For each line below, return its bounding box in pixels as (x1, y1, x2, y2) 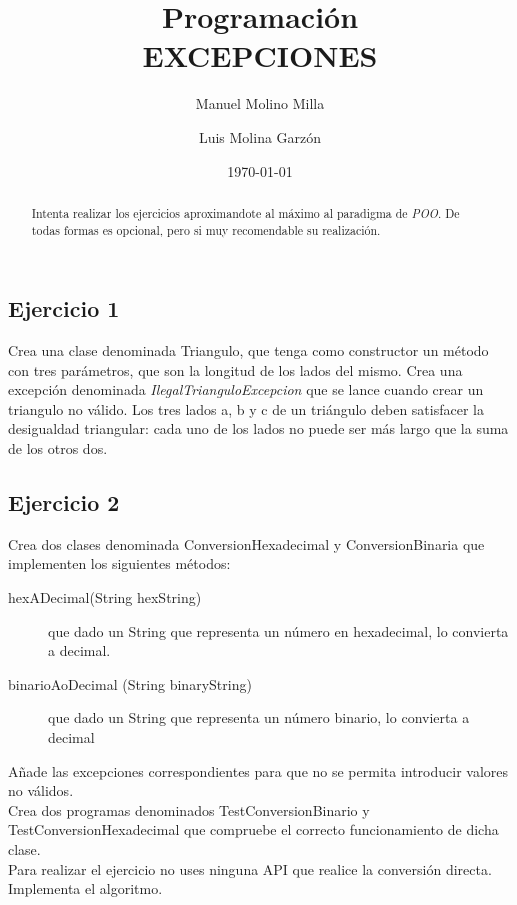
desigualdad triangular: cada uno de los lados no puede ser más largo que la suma (8, 418, 509, 439)
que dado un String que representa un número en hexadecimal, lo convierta (48, 620, 509, 641)
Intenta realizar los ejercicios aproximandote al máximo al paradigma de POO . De (31, 204, 460, 221)
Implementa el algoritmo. (8, 878, 163, 899)
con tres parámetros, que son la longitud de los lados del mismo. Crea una (8, 359, 463, 380)
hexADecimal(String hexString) (8, 586, 202, 607)
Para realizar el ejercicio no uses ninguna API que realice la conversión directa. (8, 858, 492, 879)
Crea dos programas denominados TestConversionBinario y (8, 799, 370, 820)
